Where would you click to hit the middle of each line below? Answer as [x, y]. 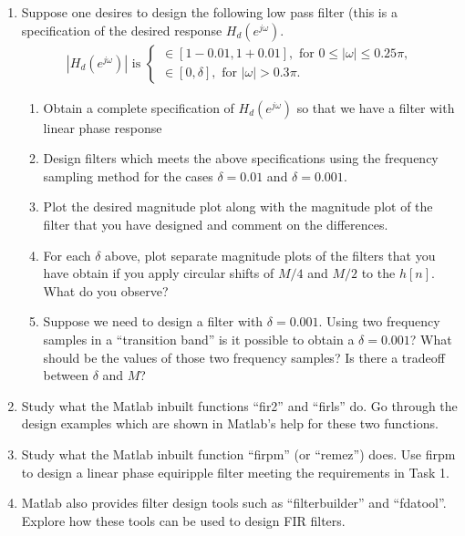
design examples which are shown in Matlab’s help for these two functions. [230, 423]
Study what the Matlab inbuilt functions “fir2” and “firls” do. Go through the [239, 405]
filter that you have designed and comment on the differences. [216, 224]
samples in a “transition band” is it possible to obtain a [199, 339]
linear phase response [103, 127]
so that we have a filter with [376, 107]
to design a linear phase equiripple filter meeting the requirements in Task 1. [235, 472]
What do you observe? [106, 290]
